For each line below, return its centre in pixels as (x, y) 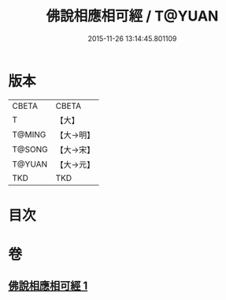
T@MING (29, 134)
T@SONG (30, 149)
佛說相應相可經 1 (48, 286)
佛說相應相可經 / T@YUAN (132, 16)
